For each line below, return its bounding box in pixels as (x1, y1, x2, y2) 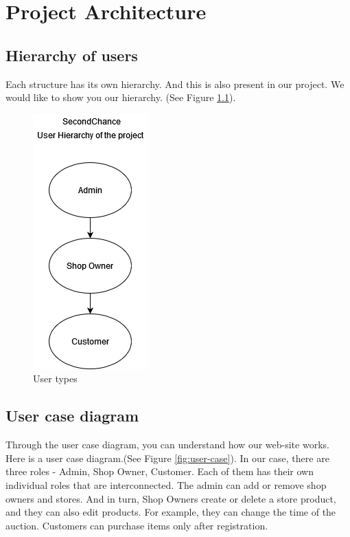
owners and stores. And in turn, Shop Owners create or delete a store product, (5, 491, 336, 505)
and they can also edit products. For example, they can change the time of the (5, 505, 336, 519)
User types (33, 371, 78, 386)
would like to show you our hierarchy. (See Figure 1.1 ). (5, 90, 236, 105)
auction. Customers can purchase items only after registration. (5, 518, 268, 532)
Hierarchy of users (5, 44, 138, 65)
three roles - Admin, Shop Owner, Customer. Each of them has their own (5, 464, 314, 479)
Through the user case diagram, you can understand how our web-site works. (5, 437, 329, 452)
